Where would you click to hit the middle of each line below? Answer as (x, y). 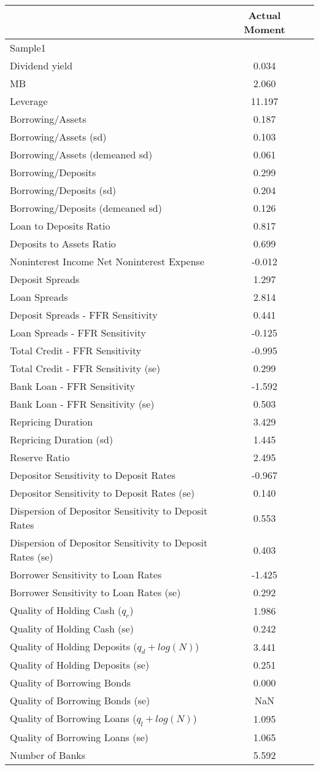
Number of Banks (48, 755)
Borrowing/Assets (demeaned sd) (81, 154)
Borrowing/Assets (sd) (58, 137)
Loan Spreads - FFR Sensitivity (78, 332)
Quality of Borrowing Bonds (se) (80, 701)
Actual (264, 15)
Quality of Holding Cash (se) (72, 629)
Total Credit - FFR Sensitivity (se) (85, 368)
